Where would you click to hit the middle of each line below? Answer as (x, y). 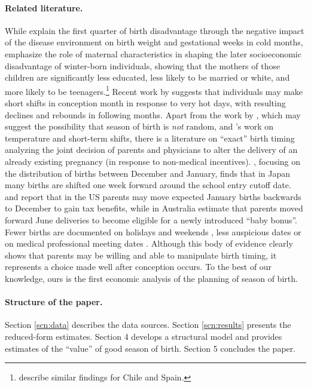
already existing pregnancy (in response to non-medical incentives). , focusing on (153, 161)
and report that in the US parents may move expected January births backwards (153, 196)
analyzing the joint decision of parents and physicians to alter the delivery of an (151, 150)
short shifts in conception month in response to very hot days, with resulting (145, 103)
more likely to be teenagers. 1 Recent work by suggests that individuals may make (154, 90)
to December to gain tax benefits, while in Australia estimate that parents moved (154, 208)
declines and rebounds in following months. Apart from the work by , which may (153, 114)
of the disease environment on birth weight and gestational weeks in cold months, (154, 42)
